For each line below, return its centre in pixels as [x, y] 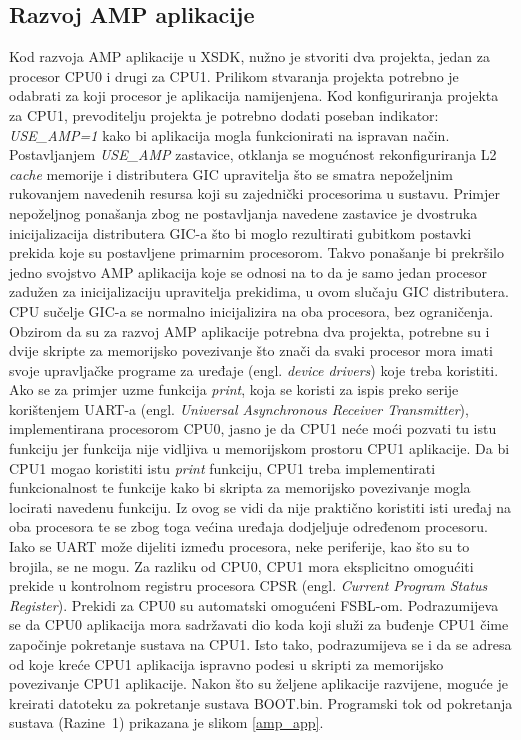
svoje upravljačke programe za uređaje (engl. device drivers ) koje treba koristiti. [254, 369]
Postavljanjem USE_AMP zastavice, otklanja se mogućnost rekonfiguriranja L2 [253, 154]
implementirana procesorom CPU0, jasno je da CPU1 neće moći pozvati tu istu [253, 428]
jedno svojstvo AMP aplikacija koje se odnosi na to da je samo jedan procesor [248, 271]
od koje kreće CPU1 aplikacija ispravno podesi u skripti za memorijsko [226, 663]
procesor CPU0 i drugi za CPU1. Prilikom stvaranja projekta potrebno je [234, 75]
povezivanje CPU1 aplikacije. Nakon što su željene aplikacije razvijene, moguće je [258, 683]
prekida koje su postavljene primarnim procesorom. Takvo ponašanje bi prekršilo [256, 252]
